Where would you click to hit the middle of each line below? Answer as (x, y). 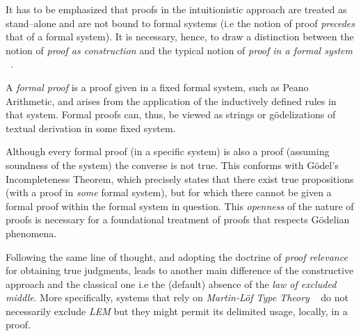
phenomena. (31, 233)
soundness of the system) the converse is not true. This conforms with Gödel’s (172, 165)
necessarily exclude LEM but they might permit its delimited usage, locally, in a (177, 311)
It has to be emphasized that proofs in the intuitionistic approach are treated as (176, 9)
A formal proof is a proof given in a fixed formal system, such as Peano (157, 87)
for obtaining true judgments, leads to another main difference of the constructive (180, 270)
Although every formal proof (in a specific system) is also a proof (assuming (168, 151)
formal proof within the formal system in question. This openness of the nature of (180, 206)
